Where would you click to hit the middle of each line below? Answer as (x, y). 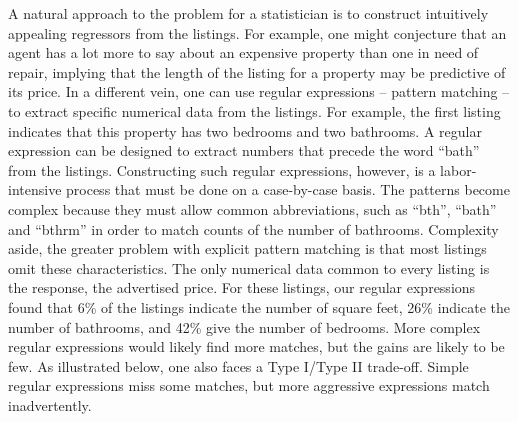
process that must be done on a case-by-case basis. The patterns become (288, 189)
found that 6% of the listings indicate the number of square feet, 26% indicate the (259, 306)
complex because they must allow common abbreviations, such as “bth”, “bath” (252, 208)
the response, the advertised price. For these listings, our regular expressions (242, 287)
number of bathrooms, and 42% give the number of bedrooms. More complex (244, 326)
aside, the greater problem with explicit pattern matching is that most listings (247, 248)
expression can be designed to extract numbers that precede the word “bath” (244, 150)
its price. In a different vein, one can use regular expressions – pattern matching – (259, 91)
